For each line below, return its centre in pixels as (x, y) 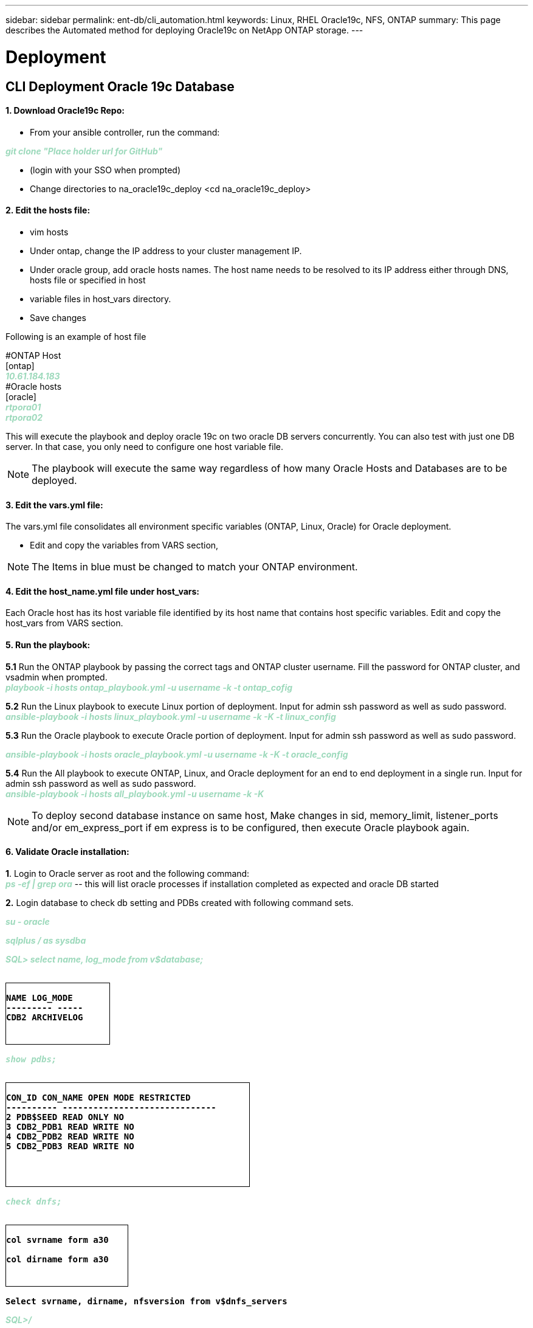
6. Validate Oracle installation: (67, 852)
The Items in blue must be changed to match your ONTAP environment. (195, 567)
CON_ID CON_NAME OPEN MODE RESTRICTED (98, 1097)
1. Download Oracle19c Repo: (65, 111)
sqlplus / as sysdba (46, 940)
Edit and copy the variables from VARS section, (124, 545)
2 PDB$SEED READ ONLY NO (65, 1117)
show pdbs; (31, 1059)
